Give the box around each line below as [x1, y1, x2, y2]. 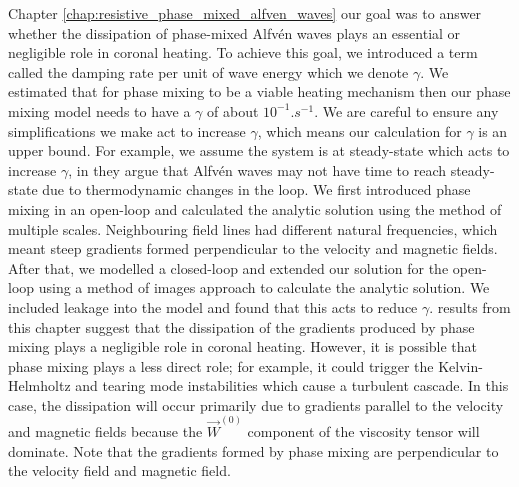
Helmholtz [8, 375, 71, 396]
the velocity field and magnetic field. [8, 460, 231, 481]
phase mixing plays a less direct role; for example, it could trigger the [8, 355, 434, 376]
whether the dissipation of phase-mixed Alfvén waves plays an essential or [8, 22, 461, 43]
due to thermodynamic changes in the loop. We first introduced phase [42, 179, 471, 200]
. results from [429, 296, 511, 317]
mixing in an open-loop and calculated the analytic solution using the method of [8, 198, 502, 219]
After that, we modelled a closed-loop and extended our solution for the [8, 257, 449, 278]
